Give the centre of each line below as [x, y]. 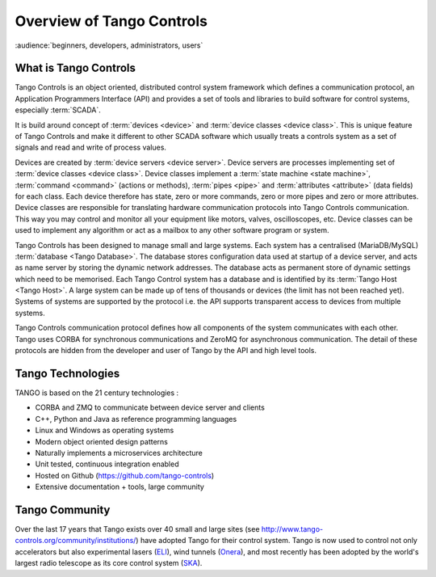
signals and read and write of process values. [91, 147]
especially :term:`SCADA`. [58, 110]
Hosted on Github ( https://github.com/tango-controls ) [125, 475]
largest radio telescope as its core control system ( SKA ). [109, 563]
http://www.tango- [292, 529]
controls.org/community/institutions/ [75, 541]
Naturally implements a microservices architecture [119, 453]
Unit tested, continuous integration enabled [107, 464]
